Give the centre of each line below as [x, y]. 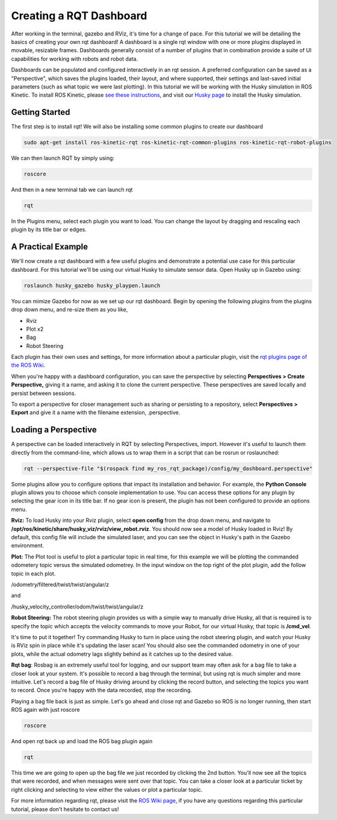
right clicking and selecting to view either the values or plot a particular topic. [107, 789]
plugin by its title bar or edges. [49, 230]
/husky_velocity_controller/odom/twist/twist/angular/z [77, 607]
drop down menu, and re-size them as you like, [70, 310]
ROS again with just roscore [46, 710]
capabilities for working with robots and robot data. [75, 59]
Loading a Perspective [54, 430]
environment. [28, 546]
